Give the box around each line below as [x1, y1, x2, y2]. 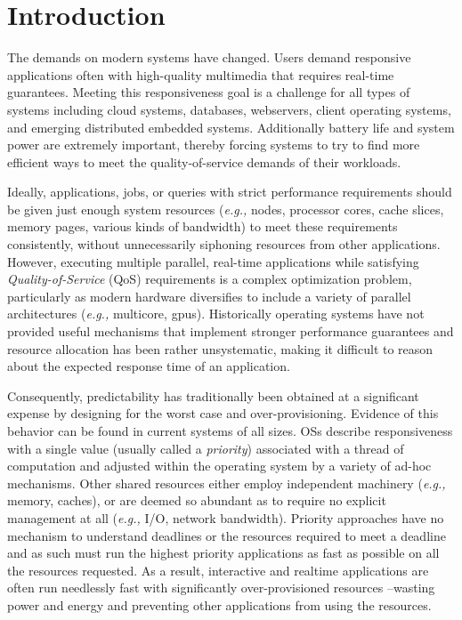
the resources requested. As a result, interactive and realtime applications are [7, 560, 429, 579]
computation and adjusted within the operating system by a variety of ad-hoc [7, 456, 432, 475]
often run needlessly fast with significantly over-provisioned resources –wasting [7, 578, 435, 597]
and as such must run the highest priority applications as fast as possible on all [7, 544, 440, 562]
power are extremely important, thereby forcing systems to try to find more [7, 135, 420, 154]
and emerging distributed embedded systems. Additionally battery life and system [7, 117, 455, 136]
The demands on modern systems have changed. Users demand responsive [7, 48, 411, 67]
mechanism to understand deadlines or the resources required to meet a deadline [7, 526, 446, 544]
